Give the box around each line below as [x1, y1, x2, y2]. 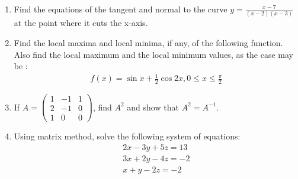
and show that [127, 100, 179, 113]
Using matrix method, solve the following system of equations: [14, 130, 241, 142]
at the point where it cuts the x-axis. [14, 17, 148, 29]
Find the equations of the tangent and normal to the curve [14, 3, 227, 15]
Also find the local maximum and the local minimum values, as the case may [14, 48, 293, 60]
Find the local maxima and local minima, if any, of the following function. [14, 36, 283, 48]
